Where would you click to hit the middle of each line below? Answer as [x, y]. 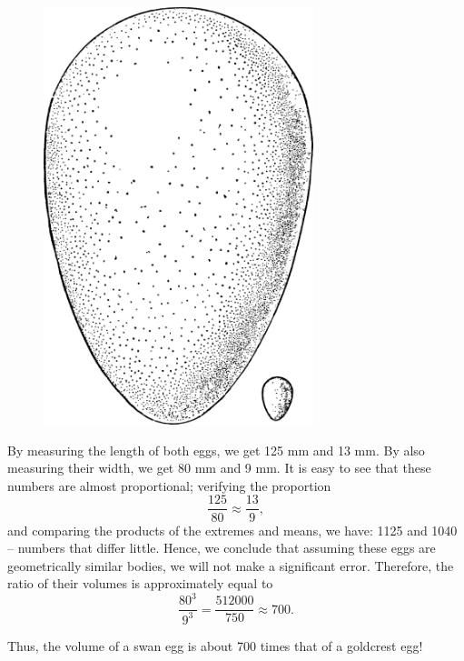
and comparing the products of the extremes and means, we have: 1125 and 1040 [232, 530]
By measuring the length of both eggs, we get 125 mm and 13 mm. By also [216, 450]
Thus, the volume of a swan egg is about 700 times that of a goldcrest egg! [215, 645]
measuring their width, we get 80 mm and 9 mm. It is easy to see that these [219, 468]
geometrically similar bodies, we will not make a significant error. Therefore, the [231, 565]
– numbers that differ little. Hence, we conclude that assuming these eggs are [222, 548]
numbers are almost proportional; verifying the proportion [169, 485]
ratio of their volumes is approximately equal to [140, 583]
